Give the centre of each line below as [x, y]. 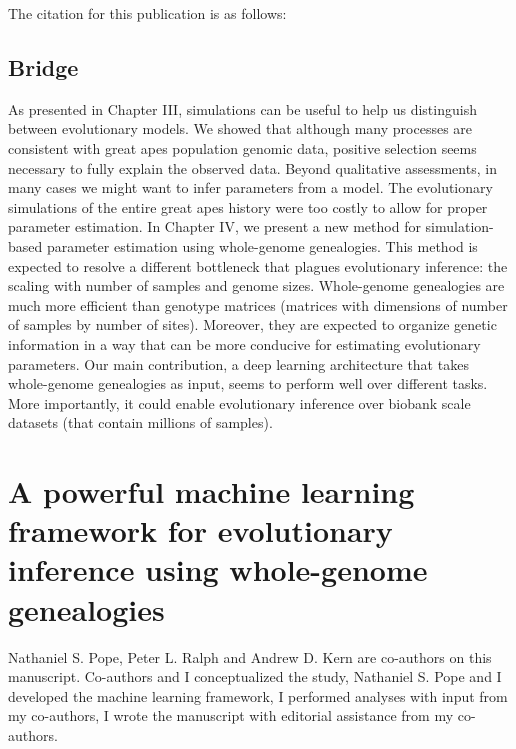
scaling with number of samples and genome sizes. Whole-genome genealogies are [256, 285]
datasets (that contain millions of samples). [140, 422]
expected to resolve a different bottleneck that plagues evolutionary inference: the [258, 265]
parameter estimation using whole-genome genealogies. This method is [262, 245]
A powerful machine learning [211, 491]
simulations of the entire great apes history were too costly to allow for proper [248, 206]
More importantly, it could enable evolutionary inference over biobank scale [239, 402]
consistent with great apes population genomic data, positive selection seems [242, 147]
